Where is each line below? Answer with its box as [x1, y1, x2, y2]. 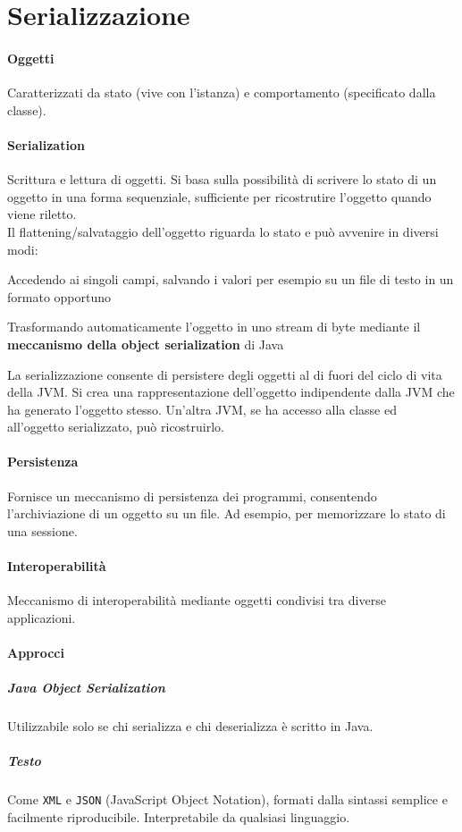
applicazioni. [7, 608, 76, 626]
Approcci [7, 643, 64, 662]
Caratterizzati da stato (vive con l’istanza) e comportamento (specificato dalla [7, 83, 436, 102]
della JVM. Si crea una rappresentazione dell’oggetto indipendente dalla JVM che [7, 382, 455, 401]
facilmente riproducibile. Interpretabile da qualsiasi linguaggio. [7, 808, 350, 826]
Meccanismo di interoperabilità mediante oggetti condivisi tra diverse [7, 591, 386, 609]
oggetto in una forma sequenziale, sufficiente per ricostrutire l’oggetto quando [7, 187, 432, 206]
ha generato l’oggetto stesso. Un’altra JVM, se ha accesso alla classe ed [7, 399, 397, 418]
